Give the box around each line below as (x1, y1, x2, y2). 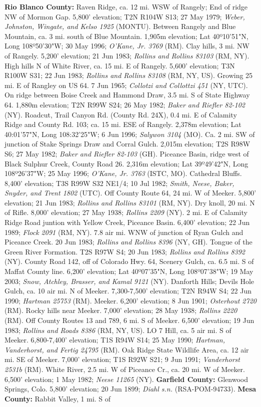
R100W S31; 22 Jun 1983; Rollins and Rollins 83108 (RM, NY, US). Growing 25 (4, 70, 253, 80)
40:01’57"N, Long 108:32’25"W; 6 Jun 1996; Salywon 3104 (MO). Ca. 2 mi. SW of (4, 128, 255, 139)
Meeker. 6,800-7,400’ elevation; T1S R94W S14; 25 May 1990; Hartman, (4, 334, 225, 345)
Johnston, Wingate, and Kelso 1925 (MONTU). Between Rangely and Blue (4, 21, 236, 31)
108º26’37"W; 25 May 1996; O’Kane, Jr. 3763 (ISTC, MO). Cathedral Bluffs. (4, 168, 242, 178)
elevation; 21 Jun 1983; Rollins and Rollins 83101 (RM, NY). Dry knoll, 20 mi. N (4, 197, 255, 207)
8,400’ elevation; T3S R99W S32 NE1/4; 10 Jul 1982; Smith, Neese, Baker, (4, 177, 234, 188)
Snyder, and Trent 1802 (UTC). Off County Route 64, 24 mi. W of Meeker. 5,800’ (4, 187, 256, 198)
